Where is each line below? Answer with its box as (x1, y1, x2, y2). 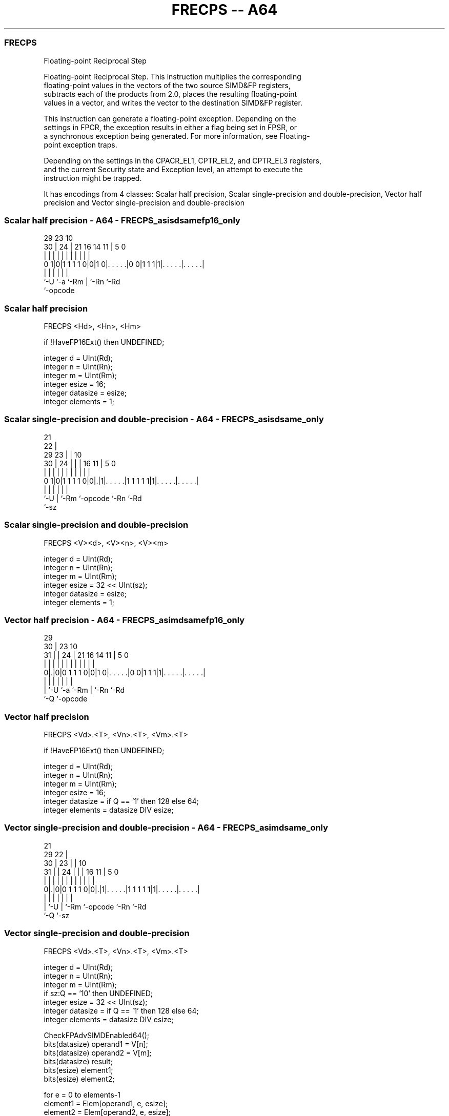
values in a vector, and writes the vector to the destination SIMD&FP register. (44, 98, 302, 107)
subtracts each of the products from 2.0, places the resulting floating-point (44, 89, 297, 98)
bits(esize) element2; (44, 1074, 115, 1083)
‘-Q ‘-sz (44, 911, 70, 920)
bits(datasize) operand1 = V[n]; (44, 1039, 148, 1048)
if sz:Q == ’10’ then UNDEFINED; (44, 988, 153, 998)
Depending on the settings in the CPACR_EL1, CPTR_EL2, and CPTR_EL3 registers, (44, 156, 322, 165)
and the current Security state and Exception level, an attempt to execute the (44, 164, 303, 174)
